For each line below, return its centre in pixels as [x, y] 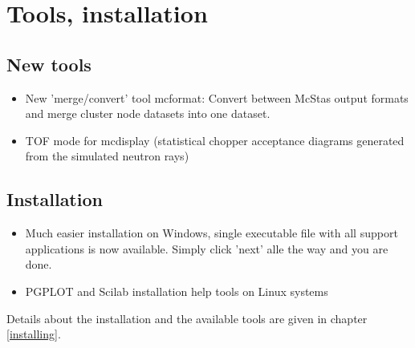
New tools [49, 64]
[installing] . [34, 334]
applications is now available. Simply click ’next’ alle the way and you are [207, 248]
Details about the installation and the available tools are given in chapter [187, 318]
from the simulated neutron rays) [107, 156]
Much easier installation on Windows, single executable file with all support [212, 233]
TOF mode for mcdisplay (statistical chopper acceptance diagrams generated [215, 140]
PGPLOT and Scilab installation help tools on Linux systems [177, 291]
